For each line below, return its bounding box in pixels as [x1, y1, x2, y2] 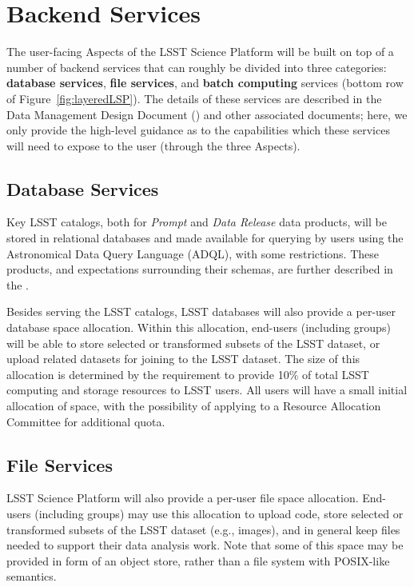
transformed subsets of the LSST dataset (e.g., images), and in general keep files [6, 521, 400, 537]
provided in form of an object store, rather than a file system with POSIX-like [6, 552, 390, 569]
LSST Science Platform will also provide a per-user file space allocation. [6, 489, 359, 506]
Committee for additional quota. [6, 413, 165, 429]
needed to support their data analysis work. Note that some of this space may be [6, 537, 404, 553]
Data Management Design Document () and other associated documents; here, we [6, 106, 408, 122]
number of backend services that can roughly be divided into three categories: [6, 58, 387, 75]
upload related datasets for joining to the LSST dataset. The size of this [6, 350, 360, 367]
